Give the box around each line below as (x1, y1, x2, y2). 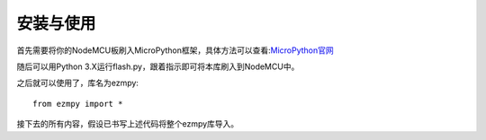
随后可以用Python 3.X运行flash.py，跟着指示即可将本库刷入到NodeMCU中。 (16, 61, 300, 72)
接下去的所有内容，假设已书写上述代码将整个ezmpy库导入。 (16, 118, 239, 129)
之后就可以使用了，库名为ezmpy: (16, 77, 139, 89)
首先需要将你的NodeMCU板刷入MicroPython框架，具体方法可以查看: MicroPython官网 (16, 45, 335, 56)
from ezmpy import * (32, 99, 123, 109)
